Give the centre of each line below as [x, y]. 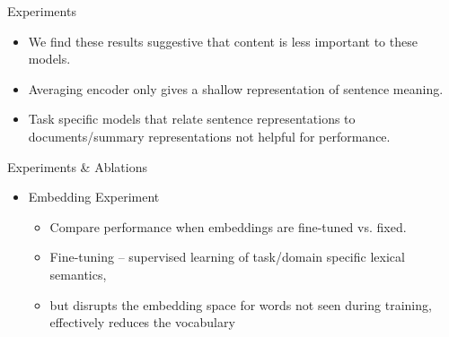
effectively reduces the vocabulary [142, 322]
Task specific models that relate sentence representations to [192, 119]
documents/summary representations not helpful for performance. [209, 136]
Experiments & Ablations [77, 166]
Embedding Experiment [94, 197]
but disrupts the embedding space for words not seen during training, [241, 304]
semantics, [78, 274]
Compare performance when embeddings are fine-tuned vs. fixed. [228, 226]
